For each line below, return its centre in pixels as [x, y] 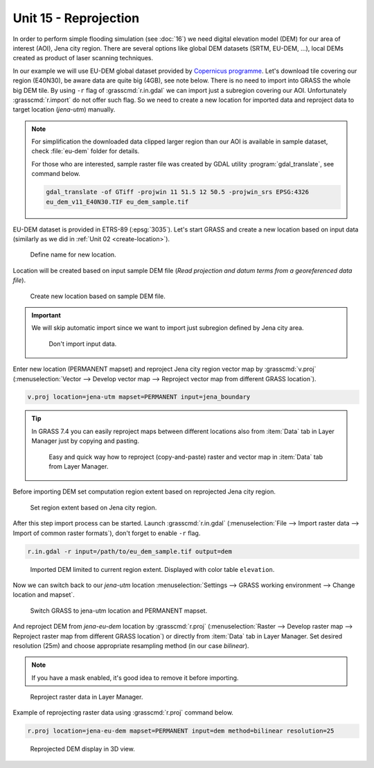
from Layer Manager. [79, 466]
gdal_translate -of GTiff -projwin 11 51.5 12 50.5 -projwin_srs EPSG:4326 [178, 192]
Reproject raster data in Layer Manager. [87, 697]
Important [46, 315]
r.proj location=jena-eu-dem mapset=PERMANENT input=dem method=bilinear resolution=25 [181, 731]
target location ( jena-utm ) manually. [64, 110]
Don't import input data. [83, 344]
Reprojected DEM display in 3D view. [82, 749]
